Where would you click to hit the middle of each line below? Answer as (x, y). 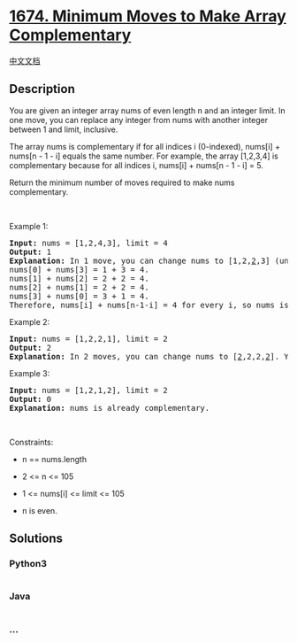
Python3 (28, 564)
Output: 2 (30, 348)
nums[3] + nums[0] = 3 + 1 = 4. (79, 296)
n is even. (39, 510)
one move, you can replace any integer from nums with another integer (139, 120)
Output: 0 (30, 399)
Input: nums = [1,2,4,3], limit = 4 (88, 243)
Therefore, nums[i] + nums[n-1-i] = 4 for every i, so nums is (149, 305)
